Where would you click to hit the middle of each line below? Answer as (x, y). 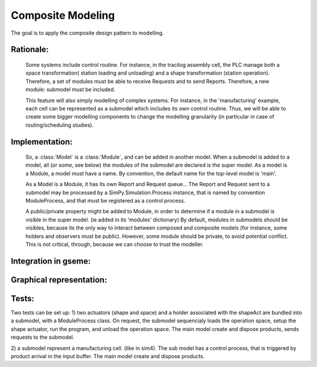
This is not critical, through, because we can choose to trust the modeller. (114, 244)
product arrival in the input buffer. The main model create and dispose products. (108, 356)
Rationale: (30, 50)
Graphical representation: (59, 280)
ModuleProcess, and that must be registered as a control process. (105, 201)
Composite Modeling (63, 15)
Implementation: (42, 142)
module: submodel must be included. (70, 90)
